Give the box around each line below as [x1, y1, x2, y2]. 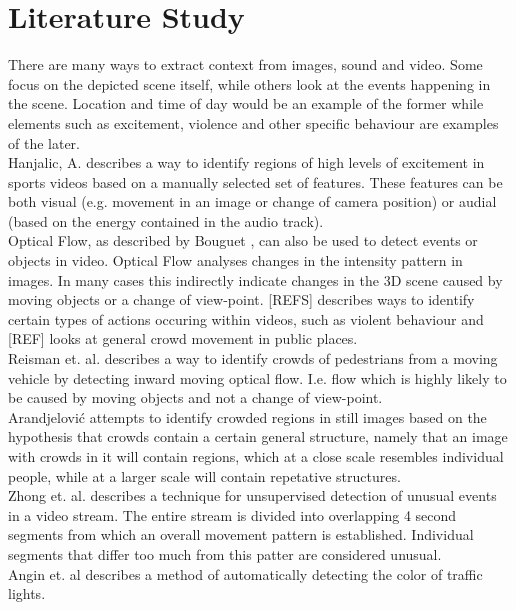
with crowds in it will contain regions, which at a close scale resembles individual [8, 446, 504, 466]
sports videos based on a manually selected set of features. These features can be [8, 171, 503, 192]
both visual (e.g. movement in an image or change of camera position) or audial [8, 191, 497, 212]
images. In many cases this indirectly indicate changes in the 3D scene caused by [8, 269, 503, 290]
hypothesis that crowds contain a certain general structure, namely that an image [8, 426, 508, 447]
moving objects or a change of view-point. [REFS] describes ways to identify [8, 289, 475, 310]
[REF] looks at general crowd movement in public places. [8, 328, 358, 349]
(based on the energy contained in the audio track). [8, 210, 324, 231]
